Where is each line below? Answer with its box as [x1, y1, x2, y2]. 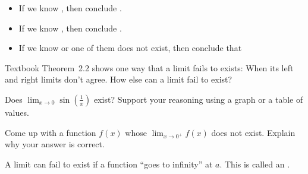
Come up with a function [5, 126, 96, 138]
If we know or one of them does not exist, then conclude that [18, 42, 242, 54]
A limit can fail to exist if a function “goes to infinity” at [5, 157, 213, 170]
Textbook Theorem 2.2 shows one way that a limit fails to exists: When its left [5, 61, 294, 74]
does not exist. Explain [211, 126, 296, 138]
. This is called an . [219, 157, 290, 170]
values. [5, 106, 29, 118]
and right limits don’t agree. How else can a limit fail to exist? [5, 73, 232, 86]
